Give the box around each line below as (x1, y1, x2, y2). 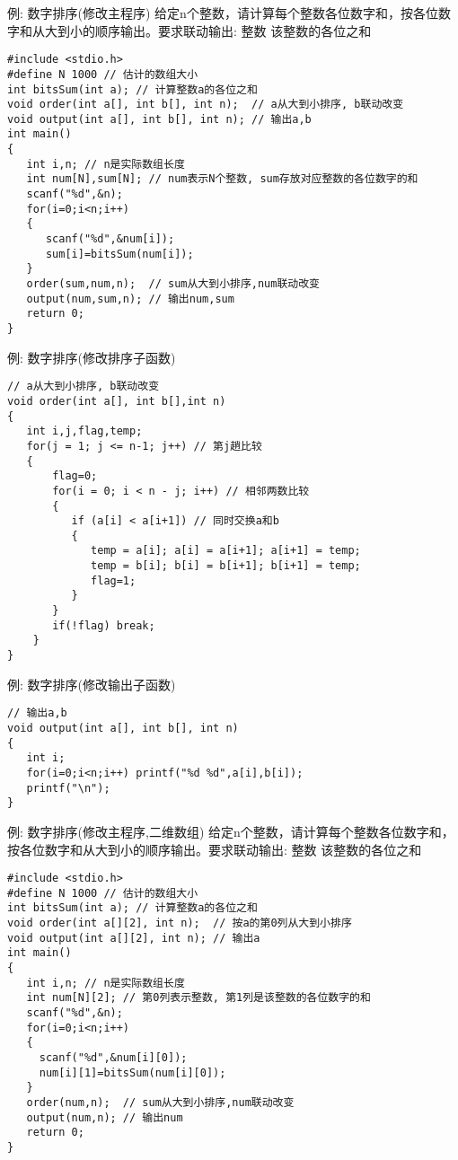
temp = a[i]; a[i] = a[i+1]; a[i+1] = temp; (91, 544, 361, 558)
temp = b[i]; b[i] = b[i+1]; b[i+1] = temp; (91, 559, 361, 573)
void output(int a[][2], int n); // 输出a (7, 931, 260, 945)
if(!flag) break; (52, 619, 155, 632)
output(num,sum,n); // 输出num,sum (26, 292, 234, 305)
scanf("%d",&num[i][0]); (39, 1050, 188, 1064)
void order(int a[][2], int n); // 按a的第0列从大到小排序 (7, 917, 352, 930)
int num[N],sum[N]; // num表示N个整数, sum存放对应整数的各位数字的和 (26, 172, 418, 186)
